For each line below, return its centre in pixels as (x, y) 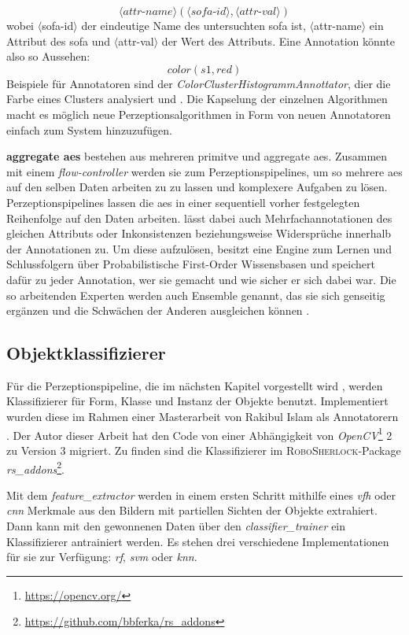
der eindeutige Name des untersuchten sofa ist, (193, 25)
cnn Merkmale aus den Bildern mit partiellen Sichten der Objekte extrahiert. (192, 510)
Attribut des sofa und (59, 41)
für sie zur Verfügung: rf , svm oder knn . (102, 557)
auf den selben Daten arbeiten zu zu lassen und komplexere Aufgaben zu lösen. (197, 187)
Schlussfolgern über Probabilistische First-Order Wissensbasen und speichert (191, 264)
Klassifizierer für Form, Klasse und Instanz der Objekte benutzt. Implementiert (197, 401)
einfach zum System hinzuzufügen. (89, 129)
